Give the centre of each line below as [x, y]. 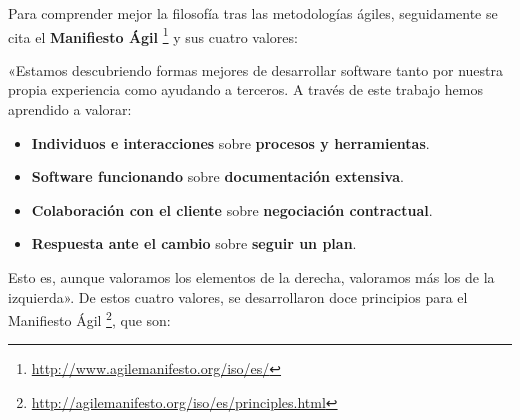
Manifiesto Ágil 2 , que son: [89, 318]
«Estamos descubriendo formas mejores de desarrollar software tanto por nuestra [256, 69]
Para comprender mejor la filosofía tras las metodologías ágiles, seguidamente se [253, 13]
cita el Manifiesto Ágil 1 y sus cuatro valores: [153, 35]
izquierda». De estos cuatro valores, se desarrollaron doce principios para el [238, 296]
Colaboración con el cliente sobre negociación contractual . [232, 209]
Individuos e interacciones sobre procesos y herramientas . [230, 142]
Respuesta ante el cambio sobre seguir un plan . [194, 243]
